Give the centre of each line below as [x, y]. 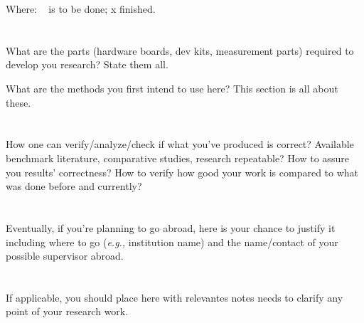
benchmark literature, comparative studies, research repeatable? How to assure [177, 158]
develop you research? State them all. [87, 64]
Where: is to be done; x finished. [81, 9]
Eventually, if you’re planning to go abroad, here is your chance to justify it [171, 227]
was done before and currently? [74, 186]
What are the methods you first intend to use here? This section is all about [172, 88]
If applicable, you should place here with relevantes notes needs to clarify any [175, 297]
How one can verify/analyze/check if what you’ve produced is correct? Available [180, 144]
